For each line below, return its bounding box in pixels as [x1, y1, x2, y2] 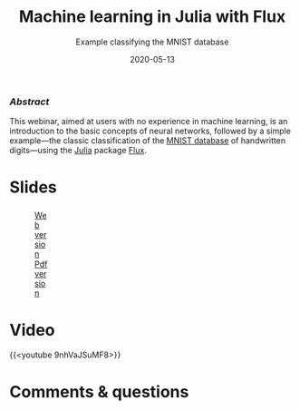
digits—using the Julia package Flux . [9, 145, 147, 156]
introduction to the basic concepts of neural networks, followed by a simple [9, 125, 292, 137]
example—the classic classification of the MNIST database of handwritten [9, 135, 286, 146]
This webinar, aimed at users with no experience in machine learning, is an [9, 116, 288, 127]
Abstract [9, 95, 50, 108]
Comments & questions [9, 381, 189, 402]
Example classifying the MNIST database [75, 36, 229, 47]
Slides [9, 177, 57, 197]
